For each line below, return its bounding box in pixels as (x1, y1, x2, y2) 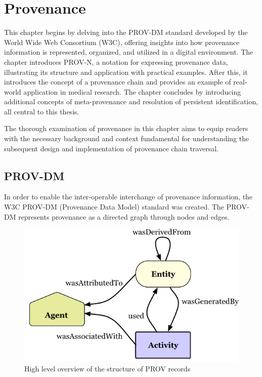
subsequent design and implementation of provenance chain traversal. (4, 143, 219, 153)
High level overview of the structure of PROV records (24, 363, 191, 373)
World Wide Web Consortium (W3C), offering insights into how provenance (4, 36, 240, 47)
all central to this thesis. (4, 106, 79, 116)
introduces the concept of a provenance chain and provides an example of (4, 76, 231, 87)
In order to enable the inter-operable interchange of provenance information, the (4, 191, 253, 202)
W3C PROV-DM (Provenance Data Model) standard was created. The (4, 201, 224, 212)
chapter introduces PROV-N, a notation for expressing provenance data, (4, 56, 228, 67)
